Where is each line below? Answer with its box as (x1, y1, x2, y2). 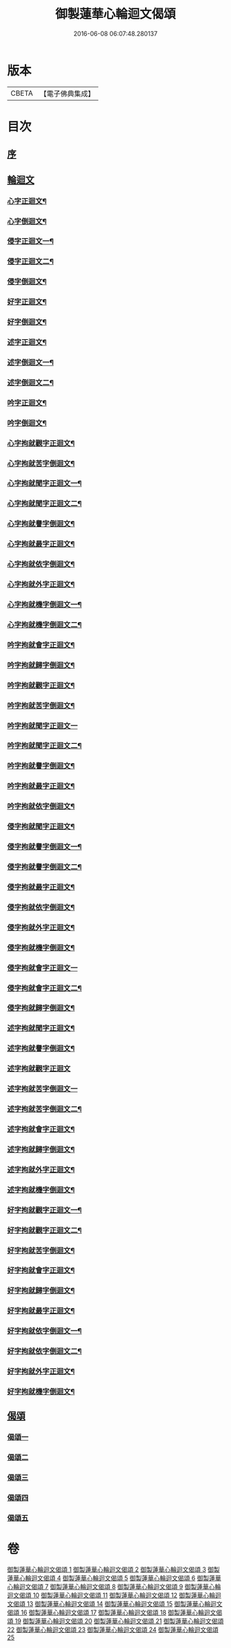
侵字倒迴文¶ (7, 277, 47, 286)
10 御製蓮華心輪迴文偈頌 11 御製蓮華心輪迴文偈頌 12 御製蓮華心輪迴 (32, 1591, 221, 1599)
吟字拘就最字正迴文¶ (7, 782, 76, 791)
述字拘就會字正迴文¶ (7, 1124, 76, 1134)
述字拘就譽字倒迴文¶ (7, 1044, 76, 1053)
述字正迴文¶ (7, 338, 47, 347)
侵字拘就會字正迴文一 (7, 963, 78, 972)
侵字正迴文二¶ (7, 257, 54, 266)
